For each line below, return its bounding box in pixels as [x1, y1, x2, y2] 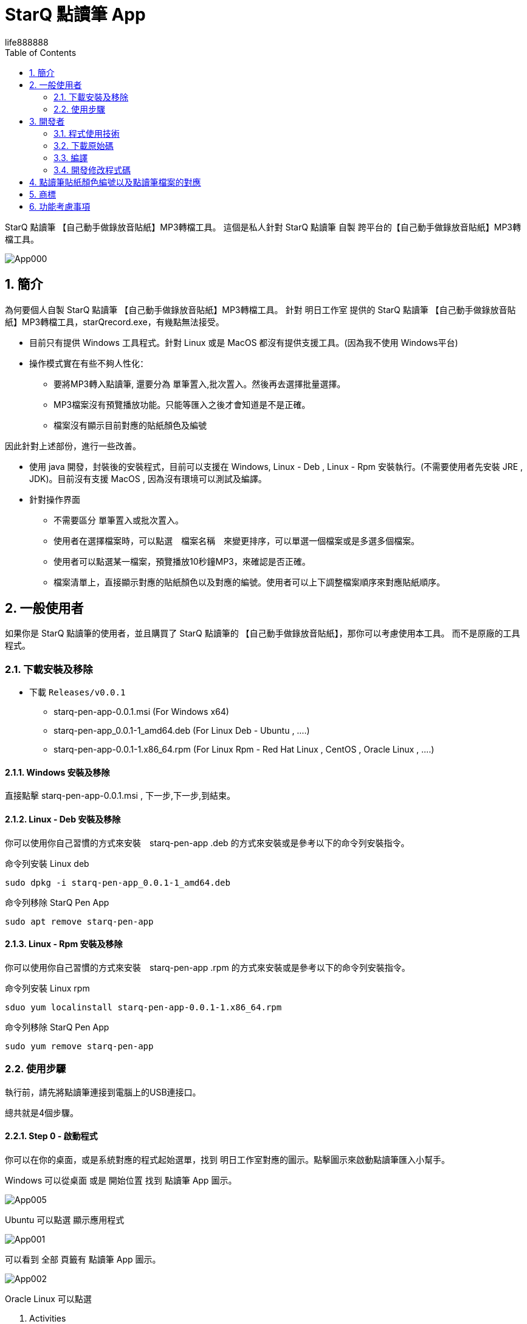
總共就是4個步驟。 [5, 1107, 79, 1118]
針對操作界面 [29, 494, 80, 505]
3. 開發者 [29, 116, 65, 126]
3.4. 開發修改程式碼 [53, 164, 131, 175]
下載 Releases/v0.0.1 [29, 687, 126, 698]
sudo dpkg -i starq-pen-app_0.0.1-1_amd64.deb [5, 877, 230, 888]
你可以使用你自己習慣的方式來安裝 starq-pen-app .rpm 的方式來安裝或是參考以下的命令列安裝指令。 [5, 962, 410, 973]
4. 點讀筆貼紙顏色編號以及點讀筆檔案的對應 [29, 176, 201, 187]
